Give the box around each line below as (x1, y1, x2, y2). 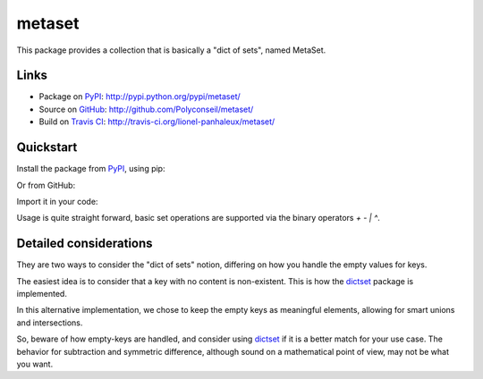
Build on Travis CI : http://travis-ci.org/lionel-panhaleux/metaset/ (38, 116, 275, 127)
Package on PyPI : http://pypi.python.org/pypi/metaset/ (38, 91, 241, 102)
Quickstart (16, 139, 78, 156)
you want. (16, 358, 54, 369)
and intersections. (16, 317, 83, 328)
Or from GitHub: (16, 180, 76, 190)
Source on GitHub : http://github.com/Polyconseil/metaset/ (38, 104, 254, 114)
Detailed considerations (16, 236, 153, 251)
